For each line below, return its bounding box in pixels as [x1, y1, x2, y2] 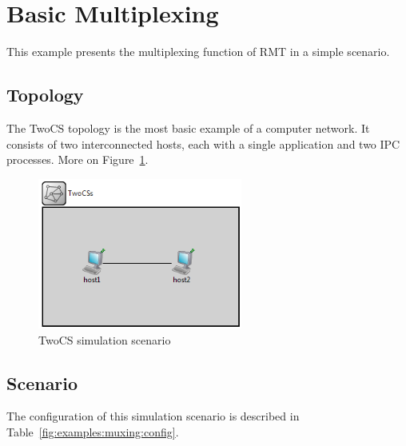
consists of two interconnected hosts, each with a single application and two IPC [6, 135, 400, 152]
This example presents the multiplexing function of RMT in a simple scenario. [6, 43, 390, 60]
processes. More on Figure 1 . [6, 151, 149, 168]
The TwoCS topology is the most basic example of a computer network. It [6, 119, 370, 136]
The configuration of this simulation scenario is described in [6, 408, 300, 424]
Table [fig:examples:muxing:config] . [6, 424, 179, 440]
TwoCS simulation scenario [38, 331, 171, 348]
